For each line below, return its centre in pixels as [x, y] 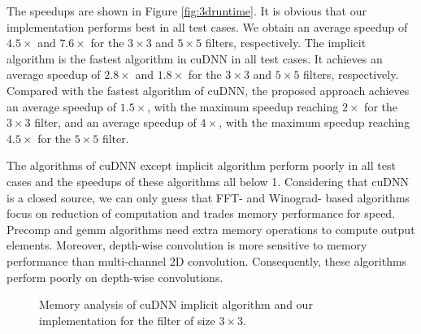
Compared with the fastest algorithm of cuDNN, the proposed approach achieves [208, 90]
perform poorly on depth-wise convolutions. [115, 277]
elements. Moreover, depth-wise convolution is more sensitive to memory [187, 245]
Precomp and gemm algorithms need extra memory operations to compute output [211, 229]
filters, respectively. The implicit [286, 43]
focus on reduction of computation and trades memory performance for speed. [201, 213]
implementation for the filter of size [127, 320]
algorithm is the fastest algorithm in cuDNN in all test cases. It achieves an [195, 58]
